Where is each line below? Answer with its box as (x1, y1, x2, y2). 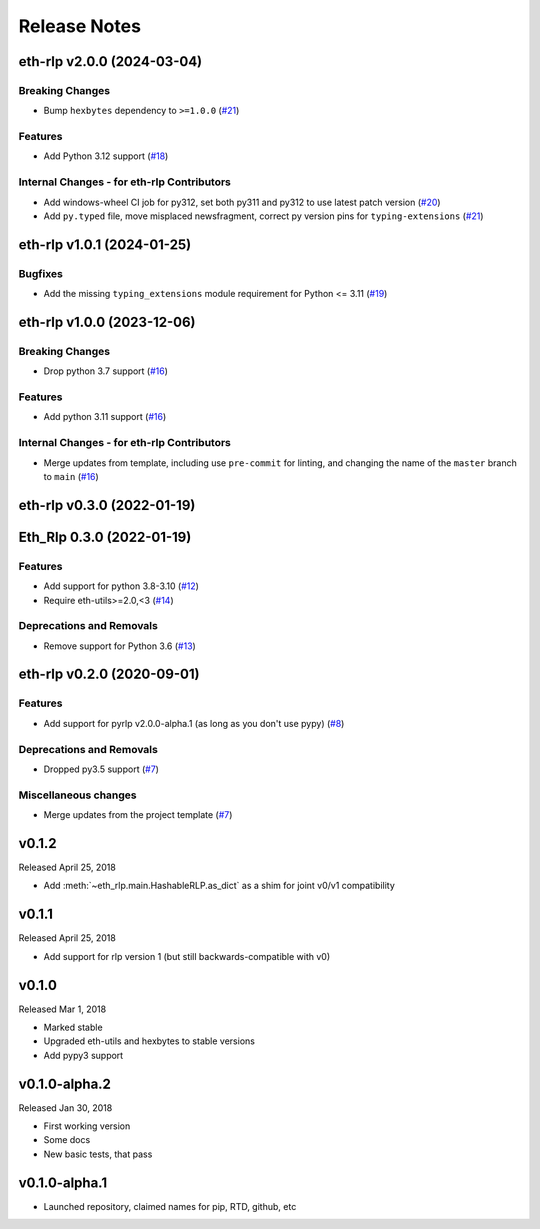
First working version (43, 1120, 131, 1132)
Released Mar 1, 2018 (18, 1003, 107, 1015)
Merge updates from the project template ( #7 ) (43, 809, 233, 821)
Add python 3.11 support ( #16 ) (43, 411, 167, 423)
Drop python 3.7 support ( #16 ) (43, 365, 169, 377)
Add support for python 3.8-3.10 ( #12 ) (43, 580, 200, 592)
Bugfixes (18, 266, 64, 280)
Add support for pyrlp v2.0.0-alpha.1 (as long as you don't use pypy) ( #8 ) (43, 717, 345, 729)
